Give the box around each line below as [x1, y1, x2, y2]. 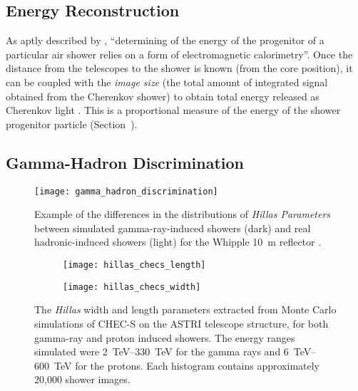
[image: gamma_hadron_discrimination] [34, 186, 218, 197]
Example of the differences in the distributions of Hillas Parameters [34, 207, 331, 221]
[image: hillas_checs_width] [63, 281, 201, 292]
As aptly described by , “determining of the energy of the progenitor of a [6, 33, 324, 48]
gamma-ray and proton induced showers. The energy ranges [34, 330, 295, 345]
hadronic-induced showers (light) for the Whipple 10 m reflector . [34, 234, 322, 249]
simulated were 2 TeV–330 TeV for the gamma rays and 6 [34, 344, 289, 359]
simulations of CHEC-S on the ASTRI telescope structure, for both [34, 316, 329, 330]
